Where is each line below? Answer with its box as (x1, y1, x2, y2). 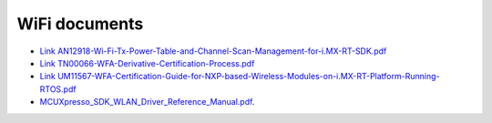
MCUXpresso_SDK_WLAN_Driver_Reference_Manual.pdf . (39, 97, 255, 108)
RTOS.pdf (39, 83, 77, 95)
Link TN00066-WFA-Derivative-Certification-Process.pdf (39, 57, 255, 68)
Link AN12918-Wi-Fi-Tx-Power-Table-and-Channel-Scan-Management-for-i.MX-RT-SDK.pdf (39, 46, 387, 56)
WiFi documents (16, 14, 144, 34)
